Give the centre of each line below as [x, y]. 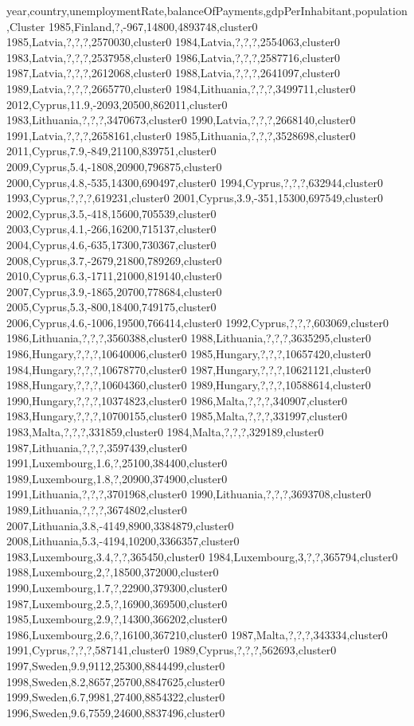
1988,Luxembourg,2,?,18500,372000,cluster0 [113, 572]
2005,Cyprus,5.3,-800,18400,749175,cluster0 [111, 307]
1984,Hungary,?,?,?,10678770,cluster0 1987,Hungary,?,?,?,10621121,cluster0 [189, 369]
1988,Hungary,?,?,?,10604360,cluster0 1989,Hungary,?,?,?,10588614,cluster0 [189, 385]
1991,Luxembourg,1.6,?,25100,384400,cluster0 [117, 463]
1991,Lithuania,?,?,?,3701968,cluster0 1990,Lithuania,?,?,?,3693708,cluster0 [189, 494]
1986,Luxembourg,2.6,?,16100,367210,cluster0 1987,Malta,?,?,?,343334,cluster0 [197, 634]
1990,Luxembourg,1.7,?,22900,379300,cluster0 [117, 587]
